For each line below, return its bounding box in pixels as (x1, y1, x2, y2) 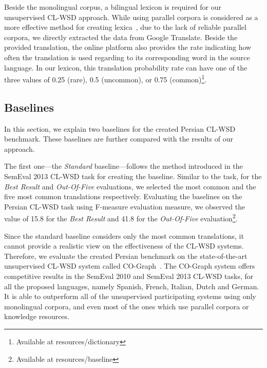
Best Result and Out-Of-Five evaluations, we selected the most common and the (4, 181, 256, 191)
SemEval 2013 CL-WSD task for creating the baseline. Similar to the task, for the (4, 170, 262, 181)
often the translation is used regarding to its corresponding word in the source (4, 51, 250, 62)
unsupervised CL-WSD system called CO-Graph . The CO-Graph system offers (4, 260, 255, 271)
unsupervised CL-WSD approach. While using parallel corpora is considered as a (4, 11, 258, 22)
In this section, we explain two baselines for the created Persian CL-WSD (4, 123, 236, 134)
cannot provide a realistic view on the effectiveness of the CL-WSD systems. (4, 240, 244, 251)
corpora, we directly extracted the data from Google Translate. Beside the (4, 31, 238, 42)
